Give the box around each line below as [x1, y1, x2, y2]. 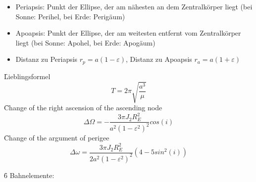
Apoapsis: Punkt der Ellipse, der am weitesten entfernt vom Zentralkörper [15, 28, 241, 38]
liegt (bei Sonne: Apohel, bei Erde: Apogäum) [15, 37, 155, 47]
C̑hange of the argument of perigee [4, 133, 109, 143]
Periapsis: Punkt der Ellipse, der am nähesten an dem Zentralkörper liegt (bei [15, 1, 253, 11]
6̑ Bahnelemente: [4, 170, 54, 180]
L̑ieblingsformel [4, 71, 51, 81]
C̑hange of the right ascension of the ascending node [4, 102, 162, 112]
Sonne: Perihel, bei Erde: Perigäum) [15, 11, 125, 21]
